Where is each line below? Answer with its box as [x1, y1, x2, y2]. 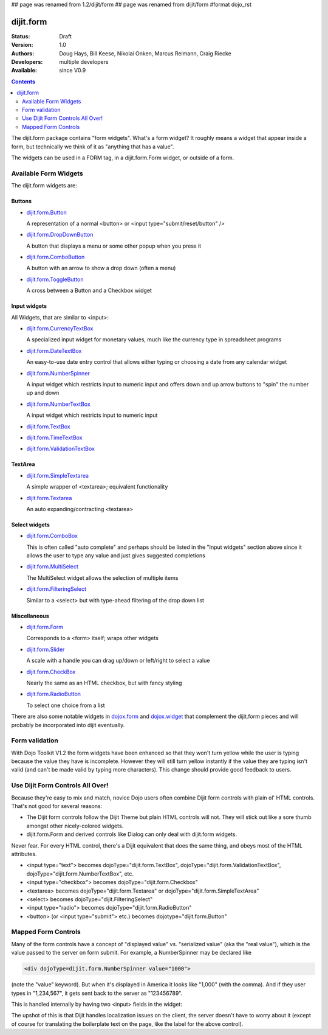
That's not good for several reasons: [11, 802, 103, 809]
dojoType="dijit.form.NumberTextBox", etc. [26, 870, 134, 877]
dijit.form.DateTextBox [26, 347, 82, 354]
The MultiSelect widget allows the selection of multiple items [26, 574, 179, 581]
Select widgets [11, 521, 50, 528]
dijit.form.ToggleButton [26, 276, 84, 283]
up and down [26, 389, 60, 397]
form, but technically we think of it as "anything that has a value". [11, 143, 174, 150]
